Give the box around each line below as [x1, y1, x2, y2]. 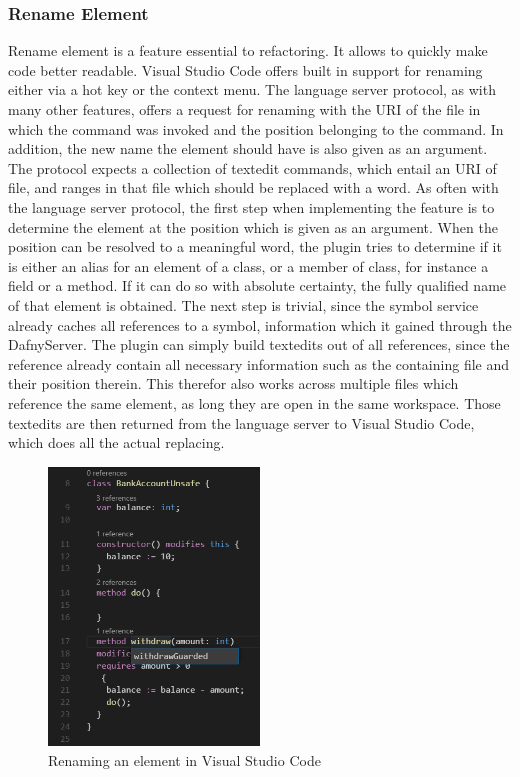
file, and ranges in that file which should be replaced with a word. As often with [8, 177, 499, 198]
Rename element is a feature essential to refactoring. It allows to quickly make [8, 40, 488, 61]
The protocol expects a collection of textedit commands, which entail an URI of [8, 157, 497, 178]
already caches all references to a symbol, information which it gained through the [8, 314, 512, 335]
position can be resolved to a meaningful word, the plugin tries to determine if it [8, 236, 502, 257]
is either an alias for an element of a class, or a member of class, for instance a [8, 255, 489, 276]
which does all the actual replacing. [8, 432, 225, 453]
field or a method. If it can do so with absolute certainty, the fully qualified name [8, 275, 507, 296]
